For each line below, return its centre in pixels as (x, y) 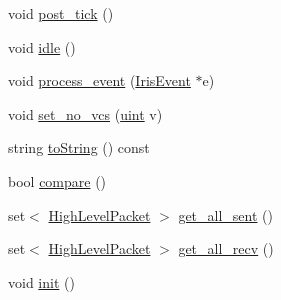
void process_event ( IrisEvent (99, 80)
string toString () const (79, 147)
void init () (41, 281)
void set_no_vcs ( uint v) (85, 113)
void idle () (42, 46)
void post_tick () (61, 13)
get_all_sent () (225, 214)
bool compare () (57, 180)
